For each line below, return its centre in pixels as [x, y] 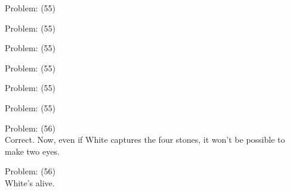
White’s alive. [30, 182]
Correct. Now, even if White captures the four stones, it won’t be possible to [145, 140]
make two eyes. [32, 151]
